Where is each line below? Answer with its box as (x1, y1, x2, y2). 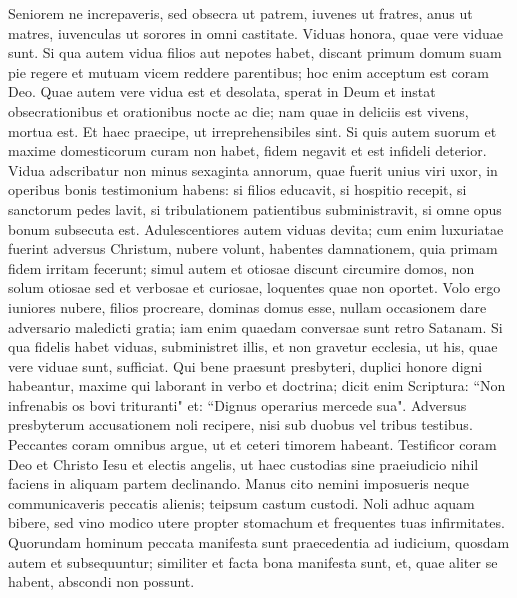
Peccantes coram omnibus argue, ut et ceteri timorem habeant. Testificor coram (8, 434, 497, 455)
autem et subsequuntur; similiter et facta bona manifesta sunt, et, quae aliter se (8, 551, 498, 572)
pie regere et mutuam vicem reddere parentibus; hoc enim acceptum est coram (8, 61, 489, 82)
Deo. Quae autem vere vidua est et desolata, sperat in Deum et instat (8, 81, 436, 102)
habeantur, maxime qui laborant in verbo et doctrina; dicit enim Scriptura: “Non (8, 375, 506, 396)
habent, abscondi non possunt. (8, 571, 195, 592)
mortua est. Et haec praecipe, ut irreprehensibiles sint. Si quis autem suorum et (8, 120, 497, 141)
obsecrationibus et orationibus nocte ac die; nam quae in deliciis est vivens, (8, 100, 469, 121)
